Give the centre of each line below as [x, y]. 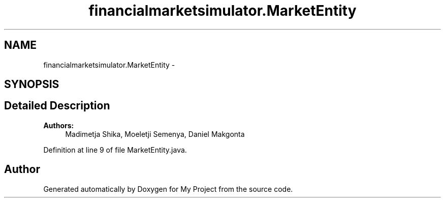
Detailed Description [57, 106]
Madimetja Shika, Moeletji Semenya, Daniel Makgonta [155, 134]
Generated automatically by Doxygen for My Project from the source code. [168, 189]
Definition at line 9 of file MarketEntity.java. [115, 150]
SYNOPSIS [32, 84]
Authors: [59, 125]
